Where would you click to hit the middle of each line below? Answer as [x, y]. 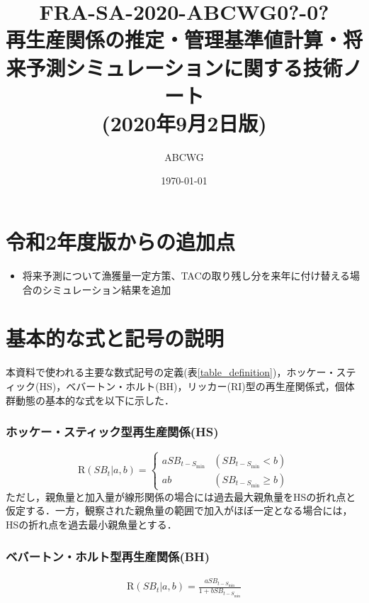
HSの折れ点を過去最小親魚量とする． [91, 525]
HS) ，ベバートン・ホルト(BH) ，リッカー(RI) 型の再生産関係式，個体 [197, 386]
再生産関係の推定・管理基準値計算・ [175, 39]
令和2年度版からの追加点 [121, 242]
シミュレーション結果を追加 [107, 289]
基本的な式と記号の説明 [115, 338]
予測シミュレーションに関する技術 [184, 67]
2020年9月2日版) [188, 122]
